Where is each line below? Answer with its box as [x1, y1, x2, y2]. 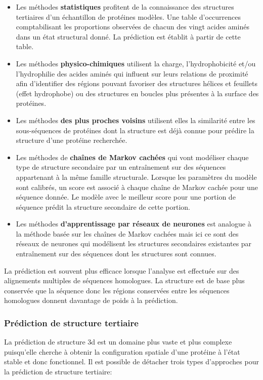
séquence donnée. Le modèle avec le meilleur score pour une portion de [16, 192, 236, 202]
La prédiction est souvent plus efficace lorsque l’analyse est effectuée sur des [4, 265, 239, 276]
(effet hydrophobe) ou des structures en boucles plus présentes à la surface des [16, 88, 259, 98]
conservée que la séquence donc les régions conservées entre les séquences [4, 285, 230, 295]
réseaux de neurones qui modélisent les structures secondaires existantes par [16, 238, 252, 249]
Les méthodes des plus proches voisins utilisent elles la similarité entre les [16, 115, 255, 125]
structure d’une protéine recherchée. [16, 135, 127, 145]
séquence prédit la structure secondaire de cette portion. [16, 201, 190, 212]
